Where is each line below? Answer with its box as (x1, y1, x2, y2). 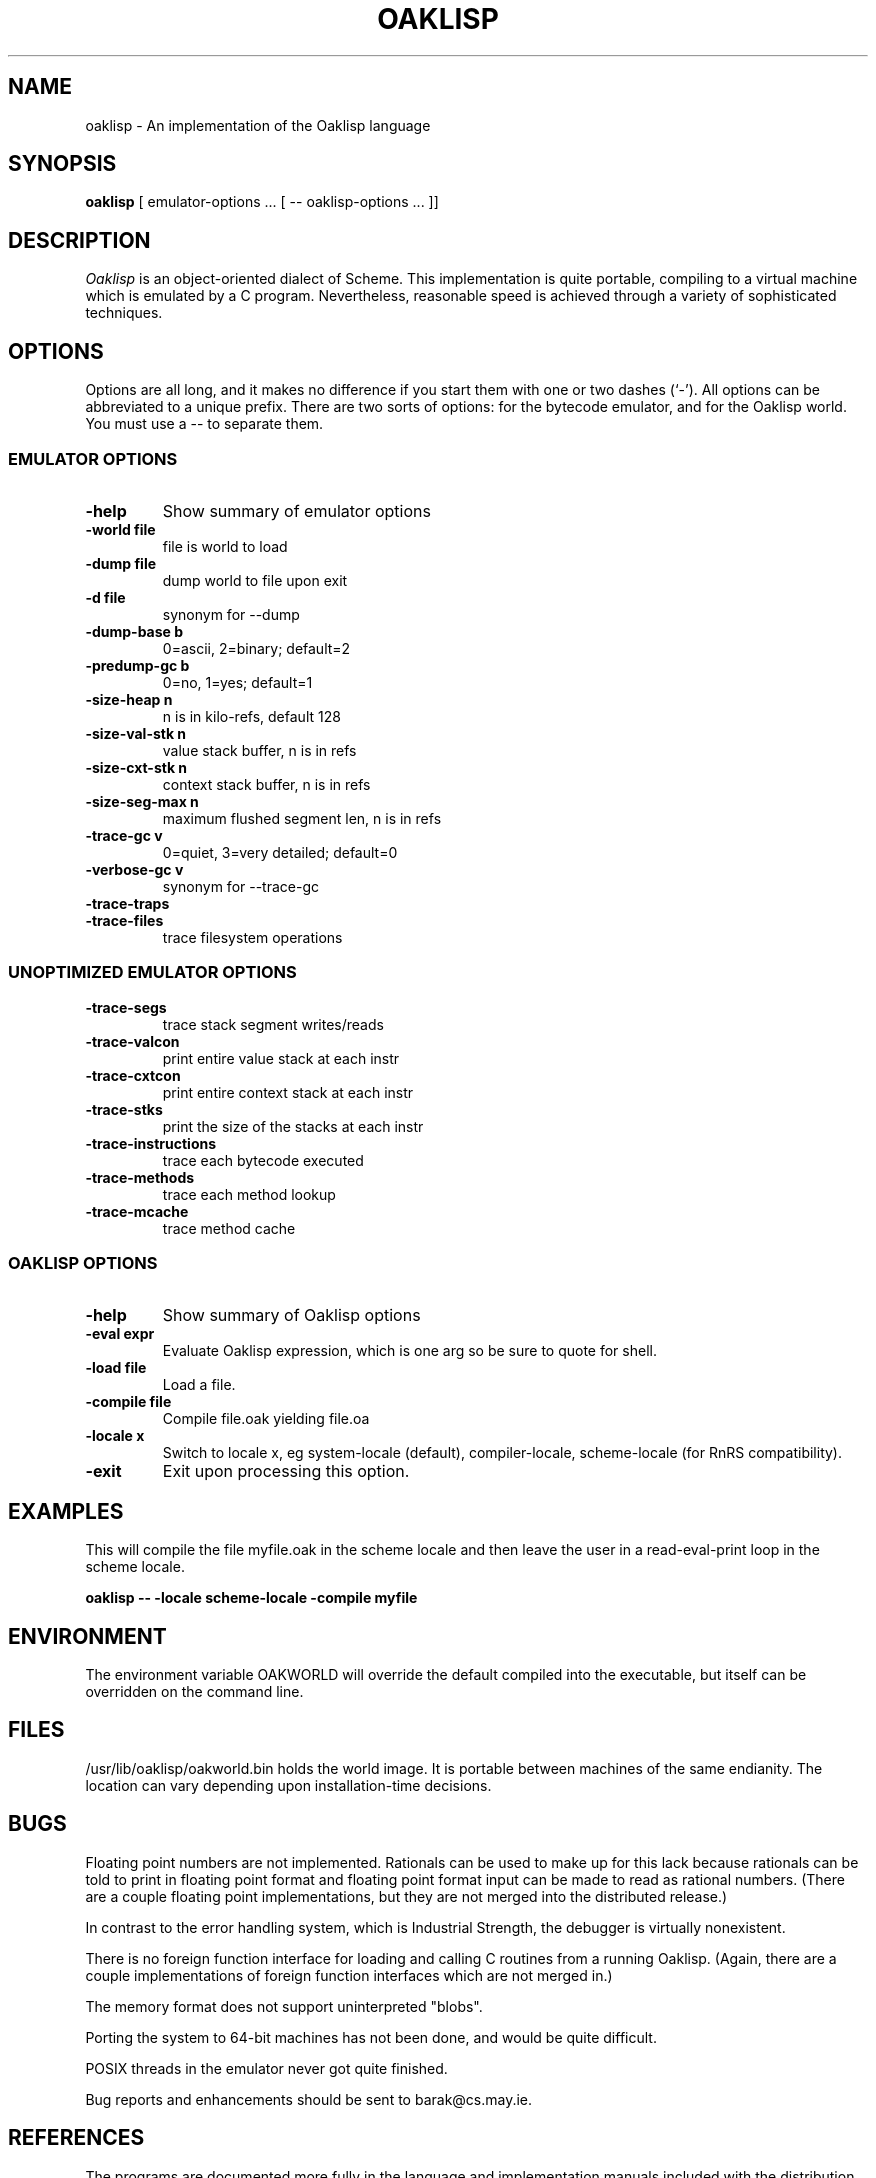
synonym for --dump (162, 605, 300, 623)
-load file (85, 1359, 147, 1377)
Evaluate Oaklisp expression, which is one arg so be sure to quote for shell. (162, 1342, 657, 1360)
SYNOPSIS (8, 151, 117, 177)
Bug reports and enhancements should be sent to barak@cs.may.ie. (85, 2090, 533, 2108)
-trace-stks (85, 1100, 163, 1118)
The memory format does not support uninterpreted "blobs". (85, 1997, 483, 2015)
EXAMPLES (8, 1498, 124, 1524)
